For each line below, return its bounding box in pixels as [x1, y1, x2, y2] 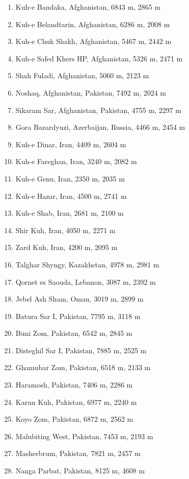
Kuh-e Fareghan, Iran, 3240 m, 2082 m [15, 156, 137, 167]
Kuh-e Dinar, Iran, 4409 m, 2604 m [15, 139, 126, 149]
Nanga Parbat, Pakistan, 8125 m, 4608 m [15, 465, 145, 476]
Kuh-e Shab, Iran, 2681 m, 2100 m [15, 208, 124, 218]
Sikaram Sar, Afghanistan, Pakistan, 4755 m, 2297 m [15, 104, 181, 115]
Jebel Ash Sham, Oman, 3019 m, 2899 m [15, 293, 144, 304]
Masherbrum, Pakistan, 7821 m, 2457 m [15, 448, 141, 459]
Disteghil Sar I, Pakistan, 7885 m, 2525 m [15, 345, 147, 355]
